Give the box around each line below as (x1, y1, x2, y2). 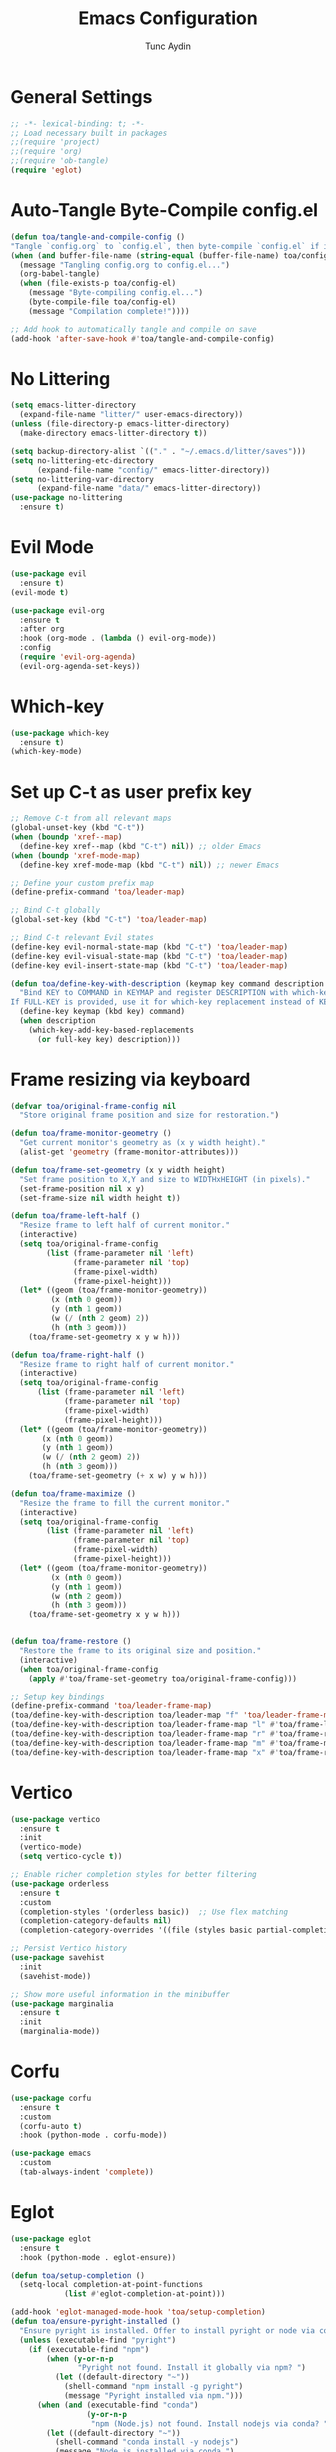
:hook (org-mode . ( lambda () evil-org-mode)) (19, 633, 217, 644)
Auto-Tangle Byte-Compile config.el (10, 199, 318, 222)
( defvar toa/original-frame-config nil (10, 1101, 177, 1111)
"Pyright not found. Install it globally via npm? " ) (77, 2363, 307, 2373)
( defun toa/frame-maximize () (10, 1488, 137, 1499)
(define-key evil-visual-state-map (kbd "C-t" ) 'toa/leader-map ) (10, 951, 288, 961)
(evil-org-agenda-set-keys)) (19, 661, 141, 671)
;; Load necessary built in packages (10, 128, 168, 138)
